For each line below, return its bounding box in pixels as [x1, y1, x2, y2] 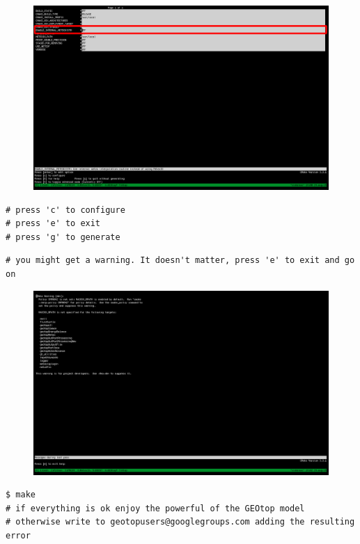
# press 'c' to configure [6, 205, 125, 215]
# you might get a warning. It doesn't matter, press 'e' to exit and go [6, 255, 355, 266]
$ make [6, 490, 36, 500]
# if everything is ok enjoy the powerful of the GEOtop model [6, 503, 305, 513]
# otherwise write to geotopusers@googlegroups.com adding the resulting [6, 517, 355, 527]
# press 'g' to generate [6, 232, 120, 242]
